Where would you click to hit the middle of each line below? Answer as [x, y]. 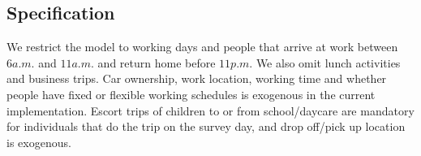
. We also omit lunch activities [325, 62]
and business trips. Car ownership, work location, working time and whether [197, 78]
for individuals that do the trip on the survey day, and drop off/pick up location [206, 126]
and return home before [157, 62]
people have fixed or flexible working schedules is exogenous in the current [191, 94]
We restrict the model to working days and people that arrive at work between [202, 47]
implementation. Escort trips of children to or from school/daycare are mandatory [210, 110]
